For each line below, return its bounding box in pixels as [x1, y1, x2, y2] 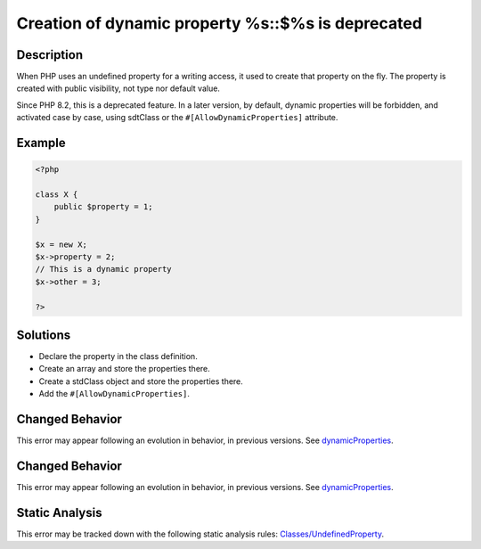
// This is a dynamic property [35, 264, 173, 274]
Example [16, 135, 66, 151]
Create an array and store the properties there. [38, 364, 211, 374]
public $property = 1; [53, 201, 153, 212]
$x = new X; [35, 239, 88, 250]
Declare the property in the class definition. [38, 351, 198, 362]
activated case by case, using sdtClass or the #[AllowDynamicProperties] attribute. [16, 112, 338, 123]
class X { [35, 190, 78, 200]
